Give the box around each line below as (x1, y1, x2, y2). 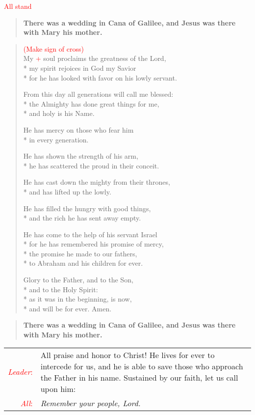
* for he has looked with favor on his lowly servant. (23, 72, 177, 83)
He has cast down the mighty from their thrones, (23, 177, 170, 187)
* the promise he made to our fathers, (23, 248, 137, 258)
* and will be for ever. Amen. (23, 303, 112, 313)
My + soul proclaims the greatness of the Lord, (23, 53, 166, 63)
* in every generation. (23, 134, 89, 144)
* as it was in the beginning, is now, (23, 294, 132, 304)
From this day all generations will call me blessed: (23, 89, 174, 99)
